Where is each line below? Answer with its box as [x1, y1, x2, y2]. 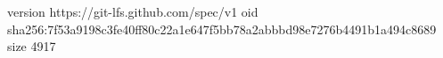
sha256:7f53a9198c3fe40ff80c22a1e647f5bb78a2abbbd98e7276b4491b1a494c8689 [7, 19, 437, 38]
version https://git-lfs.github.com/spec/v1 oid [7, 3, 258, 20]
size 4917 [7, 37, 56, 55]
